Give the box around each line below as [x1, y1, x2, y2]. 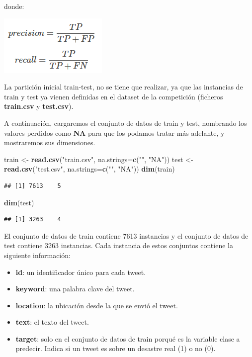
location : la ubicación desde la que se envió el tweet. [15, 300, 178, 310]
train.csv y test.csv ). [4, 101, 74, 111]
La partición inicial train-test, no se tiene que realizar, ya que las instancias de [4, 82, 243, 92]
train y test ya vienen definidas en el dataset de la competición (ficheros [4, 91, 223, 101]
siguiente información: [4, 250, 71, 260]
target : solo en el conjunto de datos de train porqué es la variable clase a [15, 333, 240, 344]
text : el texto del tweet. [15, 317, 89, 327]
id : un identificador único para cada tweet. [15, 267, 146, 277]
